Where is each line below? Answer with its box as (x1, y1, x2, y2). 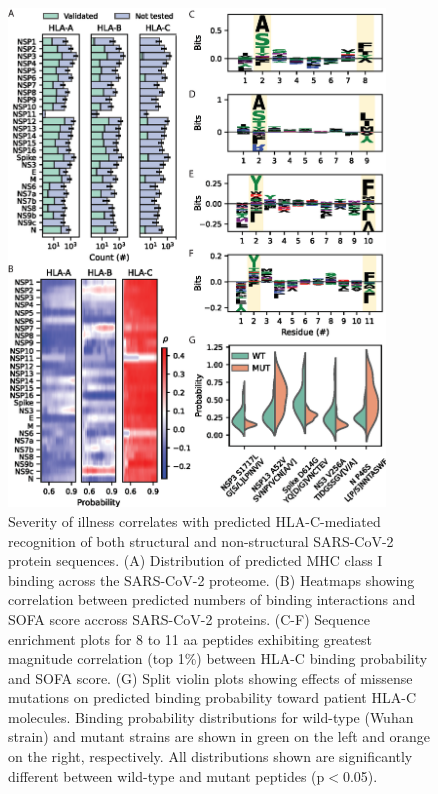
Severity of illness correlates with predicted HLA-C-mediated (8, 510, 381, 531)
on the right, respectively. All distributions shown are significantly (8, 746, 413, 767)
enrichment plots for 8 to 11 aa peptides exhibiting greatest (8, 628, 372, 649)
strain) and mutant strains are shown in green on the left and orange (8, 726, 431, 747)
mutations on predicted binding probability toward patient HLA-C (8, 687, 417, 708)
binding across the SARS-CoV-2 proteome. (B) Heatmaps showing (8, 569, 415, 590)
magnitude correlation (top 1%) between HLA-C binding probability (8, 648, 428, 669)
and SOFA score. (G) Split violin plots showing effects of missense (8, 667, 413, 688)
